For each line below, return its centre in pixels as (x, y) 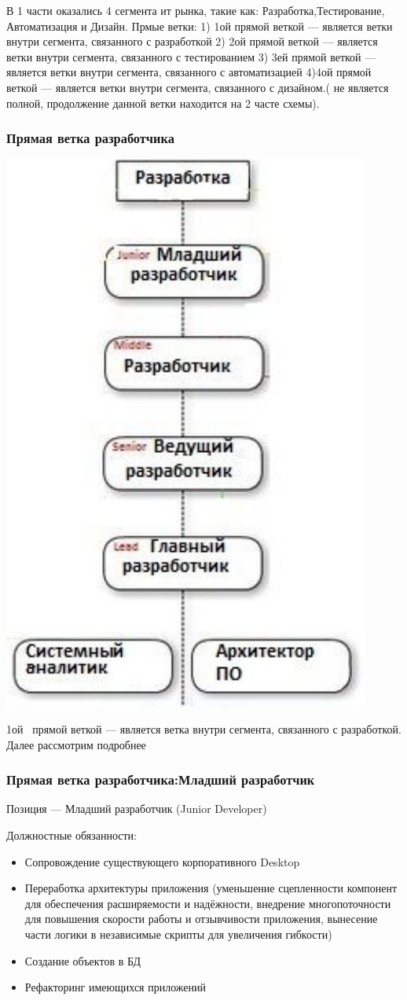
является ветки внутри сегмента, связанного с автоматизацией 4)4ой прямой (189, 72)
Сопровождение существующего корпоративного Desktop (162, 861)
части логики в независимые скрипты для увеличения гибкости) (178, 934)
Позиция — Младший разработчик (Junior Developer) (137, 809)
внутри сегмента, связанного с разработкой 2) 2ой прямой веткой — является (192, 41)
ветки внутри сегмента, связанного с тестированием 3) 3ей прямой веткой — (191, 56)
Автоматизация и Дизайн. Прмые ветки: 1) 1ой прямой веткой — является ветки (200, 26)
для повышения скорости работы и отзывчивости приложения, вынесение (201, 919)
